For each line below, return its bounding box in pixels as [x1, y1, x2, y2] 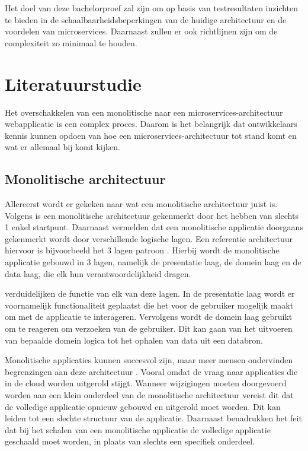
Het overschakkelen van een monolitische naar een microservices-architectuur [5, 106, 283, 118]
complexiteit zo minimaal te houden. [5, 36, 137, 49]
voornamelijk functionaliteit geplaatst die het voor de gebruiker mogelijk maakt [5, 298, 294, 311]
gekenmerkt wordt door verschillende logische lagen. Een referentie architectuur [5, 232, 293, 244]
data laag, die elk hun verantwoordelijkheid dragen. [5, 267, 191, 280]
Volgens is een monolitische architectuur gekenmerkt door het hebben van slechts [5, 209, 299, 221]
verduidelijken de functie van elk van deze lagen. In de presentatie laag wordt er [5, 287, 295, 300]
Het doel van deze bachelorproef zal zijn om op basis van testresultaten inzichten [5, 2, 299, 14]
